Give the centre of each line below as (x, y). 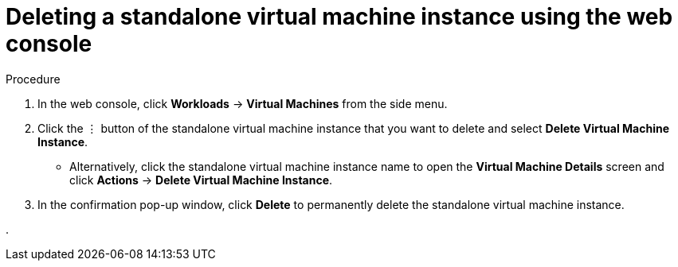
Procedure (33, 79)
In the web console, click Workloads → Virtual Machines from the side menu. (243, 103)
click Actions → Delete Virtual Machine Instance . (201, 180)
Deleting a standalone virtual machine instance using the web (339, 17)
